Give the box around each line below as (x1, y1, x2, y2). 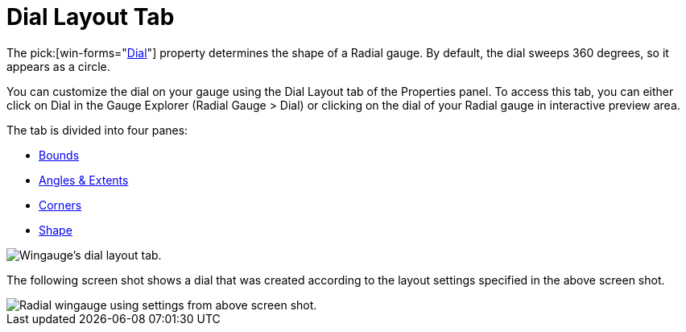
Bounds (39, 147, 80, 162)
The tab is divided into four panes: (6, 122, 188, 137)
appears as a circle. (6, 59, 110, 73)
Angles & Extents (39, 172, 129, 187)
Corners (39, 197, 82, 212)
